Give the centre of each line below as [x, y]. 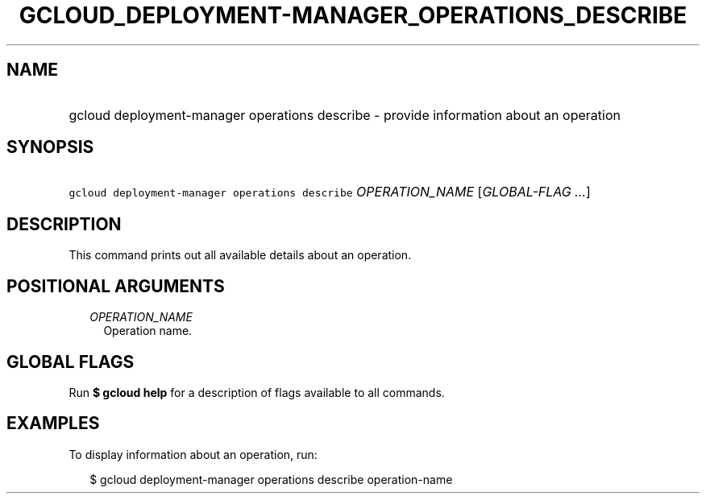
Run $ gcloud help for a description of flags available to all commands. [257, 392]
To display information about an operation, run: [193, 454]
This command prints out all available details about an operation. [240, 255]
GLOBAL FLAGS [71, 362]
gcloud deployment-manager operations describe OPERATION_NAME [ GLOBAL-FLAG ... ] [330, 192]
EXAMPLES [53, 424]
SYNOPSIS [50, 147]
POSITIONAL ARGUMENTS [116, 286]
